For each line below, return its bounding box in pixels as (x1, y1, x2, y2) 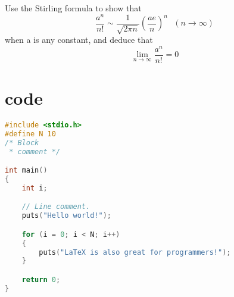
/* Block (5, 138, 39, 147)
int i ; (21, 183, 48, 192)
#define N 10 (5, 129, 56, 138)
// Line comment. (21, 202, 91, 211)
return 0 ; (21, 275, 61, 284)
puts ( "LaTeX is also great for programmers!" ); (39, 248, 231, 257)
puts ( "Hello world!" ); (21, 211, 112, 220)
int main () (5, 166, 48, 175)
